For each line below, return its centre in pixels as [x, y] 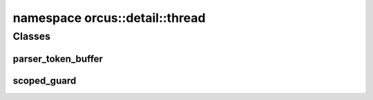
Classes [32, 36]
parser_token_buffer [58, 59]
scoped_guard [45, 80]
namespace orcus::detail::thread [109, 18]
